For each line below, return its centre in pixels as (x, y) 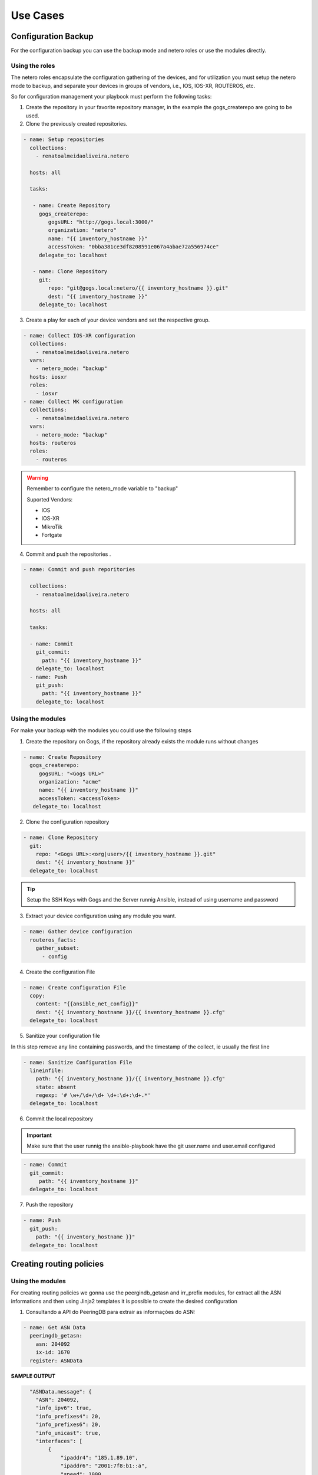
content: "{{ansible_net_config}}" (87, 1004)
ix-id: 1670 (53, 1352)
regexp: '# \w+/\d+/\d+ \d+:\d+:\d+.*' (93, 1095)
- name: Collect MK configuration (73, 402)
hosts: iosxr (48, 377)
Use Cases (38, 15)
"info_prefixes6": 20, (68, 1425)
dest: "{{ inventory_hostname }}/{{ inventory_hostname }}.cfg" (130, 1012)
